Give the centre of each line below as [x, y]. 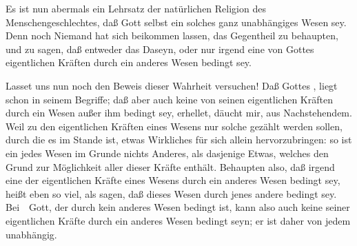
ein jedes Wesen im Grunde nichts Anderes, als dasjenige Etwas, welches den [167, 153]
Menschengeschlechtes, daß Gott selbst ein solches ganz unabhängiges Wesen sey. [176, 22]
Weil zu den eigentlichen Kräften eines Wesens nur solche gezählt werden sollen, [174, 126]
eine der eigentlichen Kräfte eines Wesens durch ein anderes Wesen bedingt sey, [173, 180]
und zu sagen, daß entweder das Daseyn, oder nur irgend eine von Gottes [160, 49]
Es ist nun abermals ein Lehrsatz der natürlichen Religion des [136, 8]
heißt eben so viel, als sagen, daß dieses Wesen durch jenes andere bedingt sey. [171, 193]
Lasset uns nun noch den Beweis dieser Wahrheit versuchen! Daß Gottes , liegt [172, 85]
